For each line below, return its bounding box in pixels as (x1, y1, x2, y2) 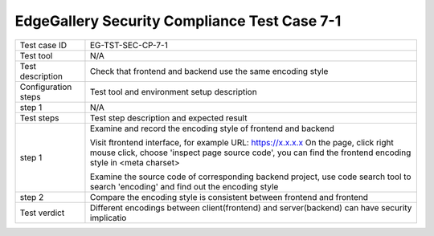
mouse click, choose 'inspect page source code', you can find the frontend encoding (89, 147, 411, 158)
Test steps (19, 112, 59, 124)
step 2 (19, 191, 44, 202)
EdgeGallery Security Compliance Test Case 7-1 (14, 12, 342, 30)
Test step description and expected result (89, 112, 248, 124)
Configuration (19, 81, 72, 92)
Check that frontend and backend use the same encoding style (89, 65, 329, 76)
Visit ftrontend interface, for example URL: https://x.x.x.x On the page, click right (89, 136, 394, 148)
